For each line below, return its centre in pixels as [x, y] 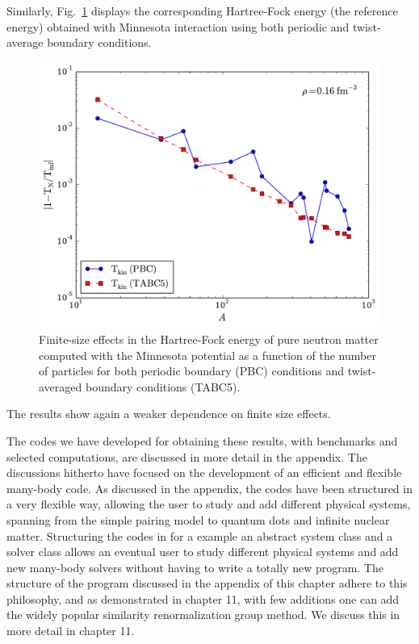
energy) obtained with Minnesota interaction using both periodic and [178, 26]
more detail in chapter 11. [71, 631]
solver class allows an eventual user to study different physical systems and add [203, 552]
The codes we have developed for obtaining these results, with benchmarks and [202, 440]
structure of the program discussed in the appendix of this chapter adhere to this [207, 583]
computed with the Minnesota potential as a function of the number [207, 355]
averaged [61, 386]
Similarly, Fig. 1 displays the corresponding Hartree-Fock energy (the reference [202, 10]
